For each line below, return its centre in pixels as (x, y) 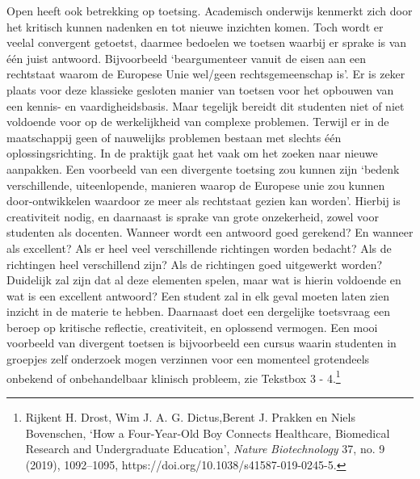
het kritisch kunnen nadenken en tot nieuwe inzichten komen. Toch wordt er (195, 26)
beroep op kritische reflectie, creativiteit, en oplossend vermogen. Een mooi (192, 327)
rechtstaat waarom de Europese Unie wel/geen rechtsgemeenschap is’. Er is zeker (206, 74)
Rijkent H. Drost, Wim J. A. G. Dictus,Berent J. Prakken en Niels (190, 416)
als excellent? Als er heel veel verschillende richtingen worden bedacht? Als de (199, 248)
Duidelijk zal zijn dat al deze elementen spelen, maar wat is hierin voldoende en (204, 280)
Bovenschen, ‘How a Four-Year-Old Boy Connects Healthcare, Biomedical (208, 433)
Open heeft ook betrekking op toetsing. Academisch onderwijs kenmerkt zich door (210, 11)
